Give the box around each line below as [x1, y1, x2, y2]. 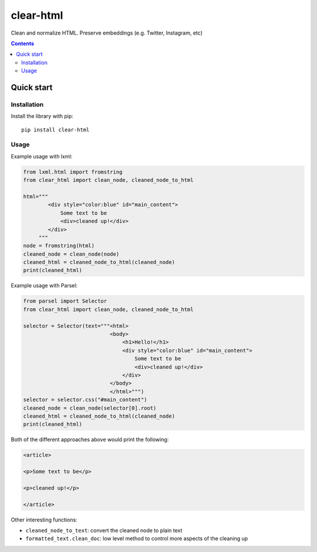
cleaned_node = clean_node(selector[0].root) [23, 405, 157, 411]
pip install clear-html [21, 126, 90, 133]
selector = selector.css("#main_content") [23, 397, 147, 403]
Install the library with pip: [11, 113, 73, 120]
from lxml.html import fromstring [23, 168, 123, 175]
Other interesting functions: [11, 516, 77, 523]
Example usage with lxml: [11, 153, 73, 160]
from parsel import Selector [23, 298, 107, 304]
